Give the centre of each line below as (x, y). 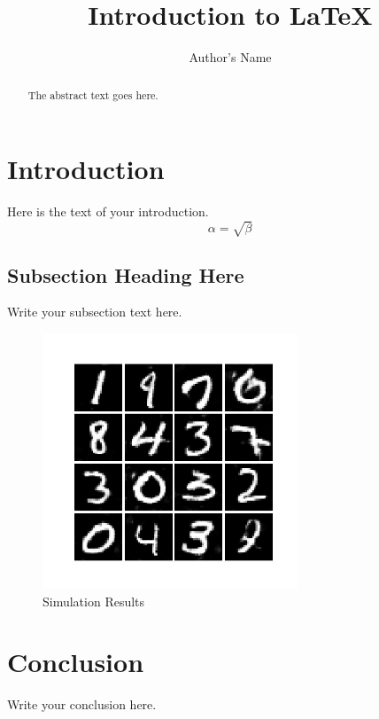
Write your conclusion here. (82, 704)
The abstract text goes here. (93, 94)
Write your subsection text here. (95, 312)
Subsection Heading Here (126, 274)
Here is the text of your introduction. (108, 211)
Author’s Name (230, 57)
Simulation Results (94, 601)
